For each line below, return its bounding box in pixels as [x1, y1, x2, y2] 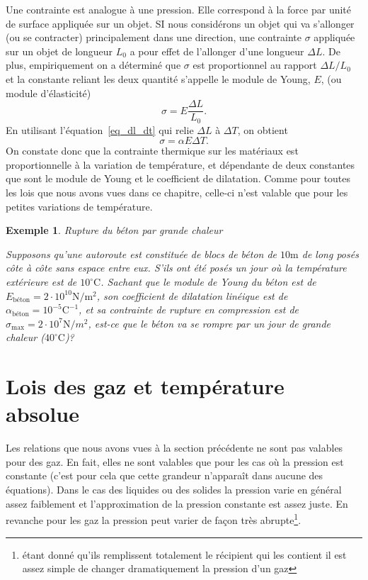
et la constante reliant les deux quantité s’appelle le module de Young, [6, 71, 311, 86]
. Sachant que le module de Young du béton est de [100, 274, 316, 289]
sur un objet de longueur [6, 43, 113, 58]
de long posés [301, 246, 359, 261]
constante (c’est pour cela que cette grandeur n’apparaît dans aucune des [6, 468, 323, 483]
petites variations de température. [6, 199, 153, 213]
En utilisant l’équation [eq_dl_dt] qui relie [6, 122, 194, 137]
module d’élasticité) [6, 85, 91, 100]
